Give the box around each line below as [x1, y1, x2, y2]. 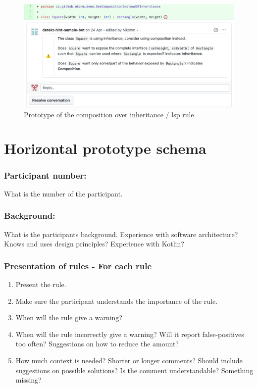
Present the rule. [15, 279, 66, 290]
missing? [15, 375, 42, 385]
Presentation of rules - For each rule [4, 259, 152, 272]
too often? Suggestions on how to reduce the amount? [15, 339, 179, 349]
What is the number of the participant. [4, 188, 123, 198]
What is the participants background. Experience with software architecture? [4, 229, 238, 239]
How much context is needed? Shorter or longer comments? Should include [15, 355, 243, 366]
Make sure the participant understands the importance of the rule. [15, 295, 218, 306]
